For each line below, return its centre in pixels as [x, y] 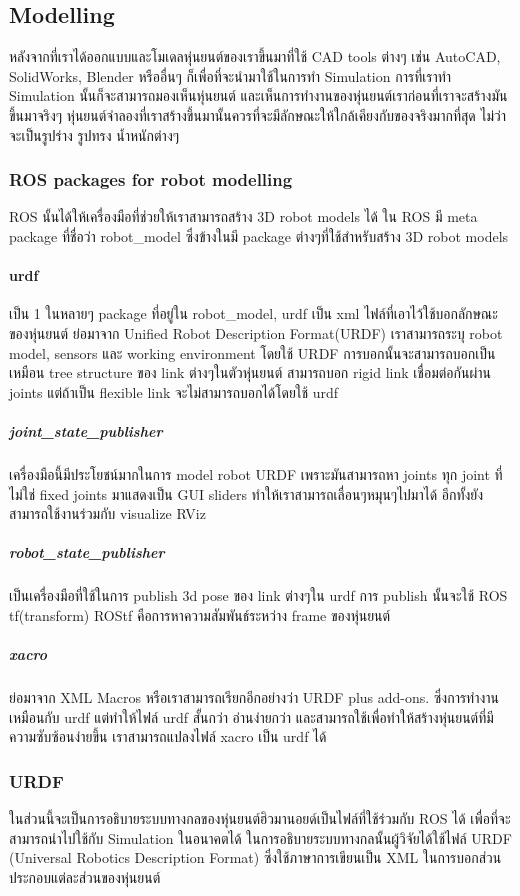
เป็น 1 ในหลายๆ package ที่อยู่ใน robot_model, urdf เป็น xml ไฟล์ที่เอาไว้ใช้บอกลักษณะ [253, 313]
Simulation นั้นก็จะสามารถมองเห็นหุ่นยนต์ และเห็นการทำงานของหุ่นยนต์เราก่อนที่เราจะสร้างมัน [258, 95]
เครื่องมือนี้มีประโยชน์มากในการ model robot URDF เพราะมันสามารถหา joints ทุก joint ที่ [256, 473]
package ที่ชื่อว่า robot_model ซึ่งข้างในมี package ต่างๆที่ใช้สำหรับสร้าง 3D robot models [259, 235]
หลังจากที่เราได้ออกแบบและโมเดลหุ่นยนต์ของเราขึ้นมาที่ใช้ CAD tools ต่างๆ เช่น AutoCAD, [255, 56]
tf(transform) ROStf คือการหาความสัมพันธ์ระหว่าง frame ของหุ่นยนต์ [200, 614]
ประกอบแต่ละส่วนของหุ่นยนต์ [85, 876]
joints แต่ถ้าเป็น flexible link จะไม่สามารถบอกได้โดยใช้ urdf [174, 391]
